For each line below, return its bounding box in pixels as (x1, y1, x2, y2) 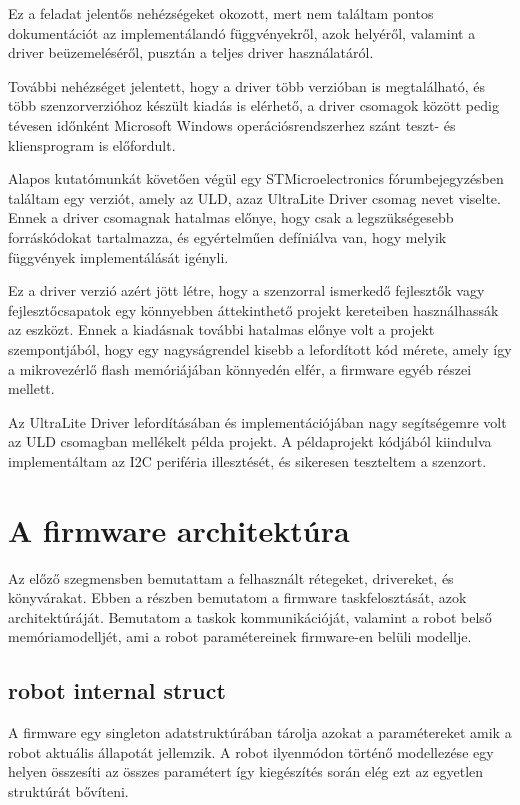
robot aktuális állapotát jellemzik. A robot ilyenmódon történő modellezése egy (8, 741, 494, 762)
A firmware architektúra (8, 509, 350, 550)
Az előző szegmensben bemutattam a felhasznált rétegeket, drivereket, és (8, 567, 454, 588)
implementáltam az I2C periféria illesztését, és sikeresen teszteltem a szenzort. (8, 450, 487, 471)
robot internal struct (8, 675, 226, 706)
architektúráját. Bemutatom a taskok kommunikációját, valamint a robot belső (8, 606, 492, 627)
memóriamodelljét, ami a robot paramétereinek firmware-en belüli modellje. (8, 626, 472, 647)
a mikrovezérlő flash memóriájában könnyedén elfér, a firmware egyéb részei (8, 358, 472, 379)
